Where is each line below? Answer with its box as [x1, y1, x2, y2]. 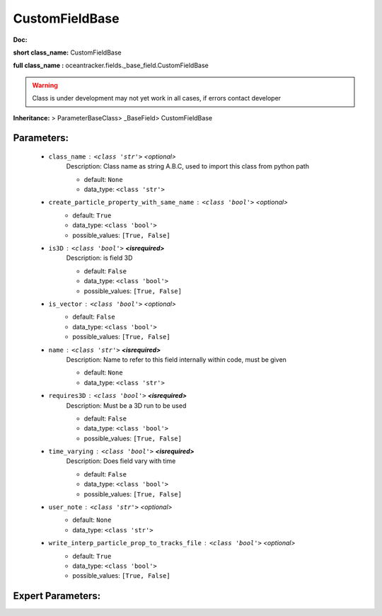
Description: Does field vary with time [66, 457, 176, 465]
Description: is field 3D [66, 253, 133, 262]
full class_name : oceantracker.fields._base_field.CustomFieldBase [13, 61, 209, 70]
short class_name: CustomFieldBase [13, 48, 122, 57]
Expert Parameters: [13, 590, 101, 602]
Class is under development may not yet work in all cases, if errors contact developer [32, 94, 282, 103]
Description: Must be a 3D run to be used [66, 401, 187, 410]
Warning [32, 81, 58, 89]
